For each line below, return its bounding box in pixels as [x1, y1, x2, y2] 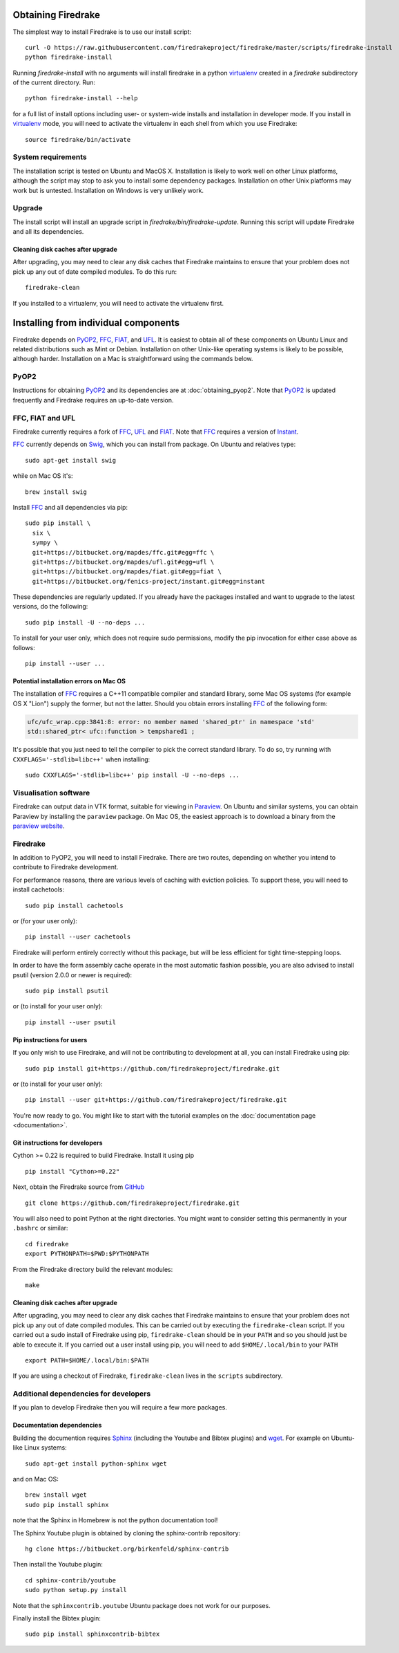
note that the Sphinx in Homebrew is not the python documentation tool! [12, 1516, 218, 1524]
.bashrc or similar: [12, 1224, 68, 1232]
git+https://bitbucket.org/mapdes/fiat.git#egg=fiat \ [32, 568, 222, 575]
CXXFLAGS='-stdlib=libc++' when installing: [12, 755, 150, 764]
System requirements [12, 152, 87, 162]
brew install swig [25, 488, 88, 496]
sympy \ [32, 539, 58, 546]
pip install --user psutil [25, 1018, 117, 1026]
